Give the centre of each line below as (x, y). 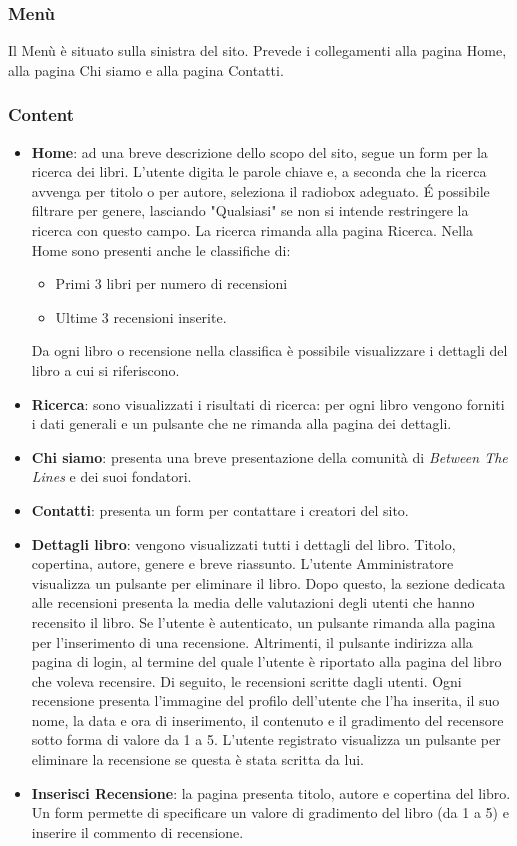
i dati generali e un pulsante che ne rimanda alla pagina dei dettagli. (241, 423)
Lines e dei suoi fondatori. (111, 476)
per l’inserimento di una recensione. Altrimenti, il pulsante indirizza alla (252, 641)
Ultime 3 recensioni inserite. (141, 316)
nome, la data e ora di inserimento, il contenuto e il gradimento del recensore (267, 719)
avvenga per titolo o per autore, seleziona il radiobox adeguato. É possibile (260, 190)
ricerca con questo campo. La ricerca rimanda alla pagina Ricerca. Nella (252, 230)
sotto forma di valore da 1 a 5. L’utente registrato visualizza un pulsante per (266, 739)
